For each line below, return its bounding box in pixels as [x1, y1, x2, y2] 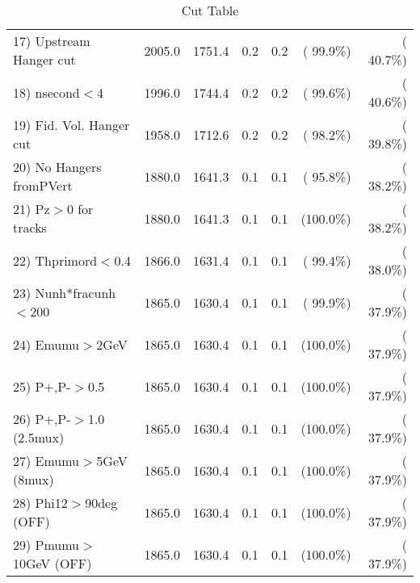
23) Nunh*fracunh [13, 283, 116, 302]
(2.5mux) [13, 428, 65, 447]
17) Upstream [13, 31, 90, 50]
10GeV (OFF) [13, 554, 92, 573]
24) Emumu [13, 334, 80, 354]
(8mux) [13, 470, 54, 489]
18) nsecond [13, 82, 80, 102]
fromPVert [13, 176, 73, 195]
